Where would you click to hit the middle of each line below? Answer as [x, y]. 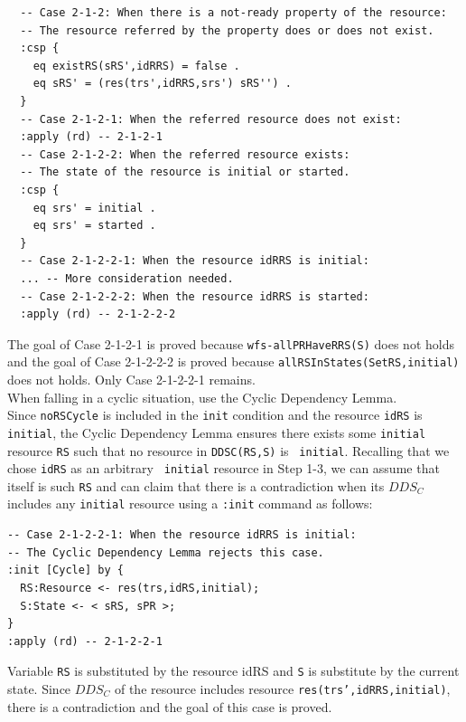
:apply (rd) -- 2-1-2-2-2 [98, 314]
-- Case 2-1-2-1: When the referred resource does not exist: [211, 119]
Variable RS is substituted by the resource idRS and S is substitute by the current [233, 671]
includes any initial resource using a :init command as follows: [190, 503]
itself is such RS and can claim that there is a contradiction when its [196, 485]
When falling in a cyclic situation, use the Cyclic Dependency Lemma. [202, 397]
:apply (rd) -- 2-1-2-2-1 [85, 641]
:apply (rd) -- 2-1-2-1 [91, 137]
